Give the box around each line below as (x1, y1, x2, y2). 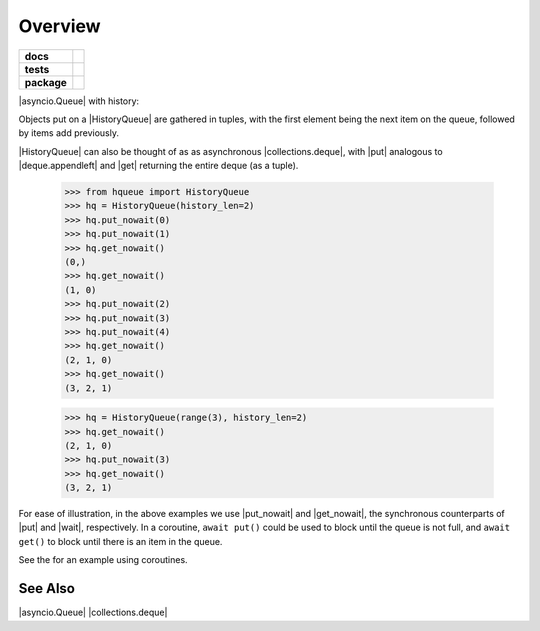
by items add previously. (18, 127, 120, 139)
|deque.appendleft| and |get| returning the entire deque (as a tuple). (18, 160, 299, 172)
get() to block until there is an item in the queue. (18, 535, 223, 547)
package (24, 75, 67, 89)
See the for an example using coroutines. (18, 554, 189, 566)
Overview (18, 15, 101, 37)
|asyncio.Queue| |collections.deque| (18, 606, 168, 619)
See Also (18, 580, 75, 597)
